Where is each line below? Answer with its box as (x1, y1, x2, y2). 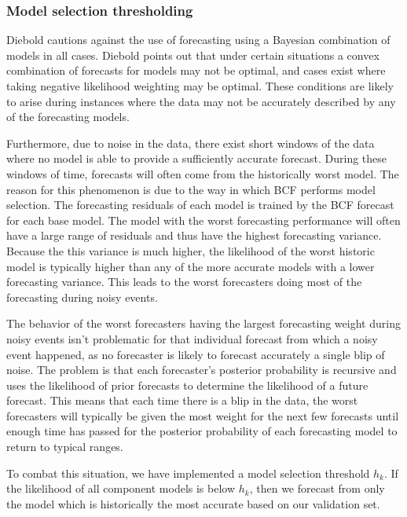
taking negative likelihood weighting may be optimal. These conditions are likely (6, 78, 394, 93)
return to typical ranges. (6, 438, 123, 455)
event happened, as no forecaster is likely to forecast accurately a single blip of (6, 346, 385, 362)
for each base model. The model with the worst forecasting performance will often (6, 211, 401, 228)
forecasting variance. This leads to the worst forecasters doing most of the (6, 273, 362, 290)
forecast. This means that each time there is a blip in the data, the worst (6, 392, 358, 409)
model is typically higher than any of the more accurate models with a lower (6, 258, 375, 274)
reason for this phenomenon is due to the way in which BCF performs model (6, 181, 376, 197)
